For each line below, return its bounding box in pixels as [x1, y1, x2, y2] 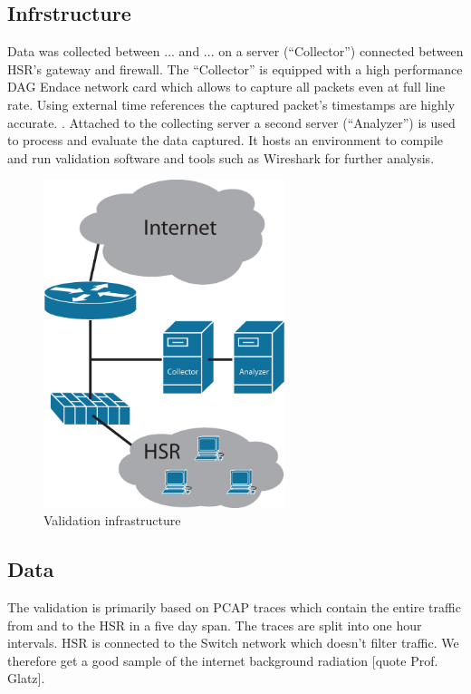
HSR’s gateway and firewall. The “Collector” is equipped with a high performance [7, 59, 463, 78]
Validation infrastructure [43, 511, 181, 530]
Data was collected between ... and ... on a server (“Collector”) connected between [7, 42, 464, 61]
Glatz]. [7, 669, 45, 688]
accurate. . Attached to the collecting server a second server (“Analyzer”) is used [7, 112, 456, 132]
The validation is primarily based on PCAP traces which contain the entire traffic [7, 597, 461, 616]
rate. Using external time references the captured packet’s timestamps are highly [7, 94, 456, 113]
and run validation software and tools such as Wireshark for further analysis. [7, 148, 435, 167]
